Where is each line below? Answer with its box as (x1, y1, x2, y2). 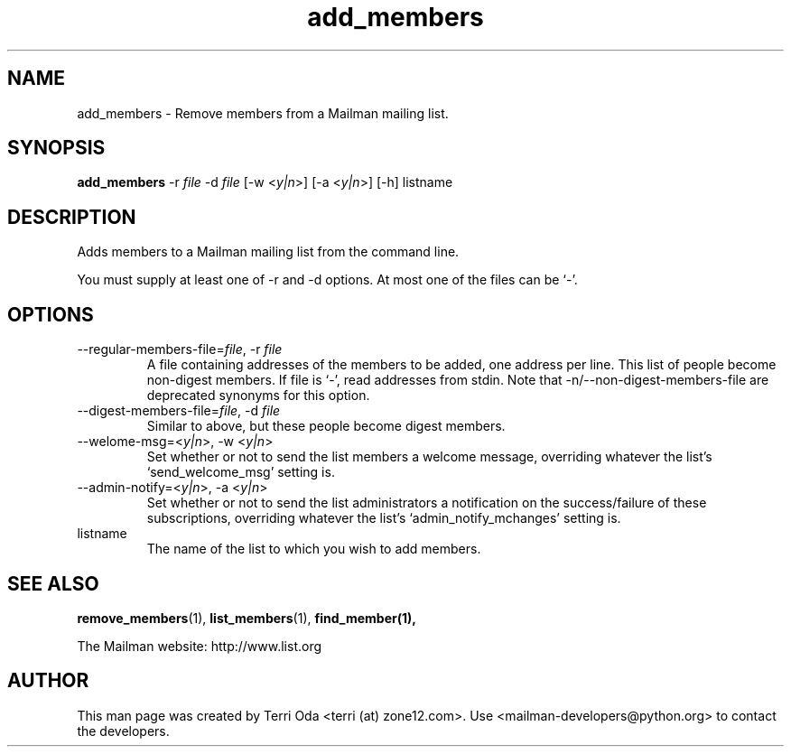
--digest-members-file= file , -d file (77, 403, 281, 419)
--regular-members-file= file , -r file (77, 341, 283, 358)
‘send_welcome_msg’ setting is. (146, 464, 335, 480)
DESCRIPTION (7, 205, 136, 228)
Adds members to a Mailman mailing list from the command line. (77, 244, 460, 260)
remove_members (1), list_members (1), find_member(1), (77, 610, 416, 626)
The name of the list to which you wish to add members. (146, 541, 481, 557)
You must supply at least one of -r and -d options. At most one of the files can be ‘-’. (77, 272, 578, 288)
